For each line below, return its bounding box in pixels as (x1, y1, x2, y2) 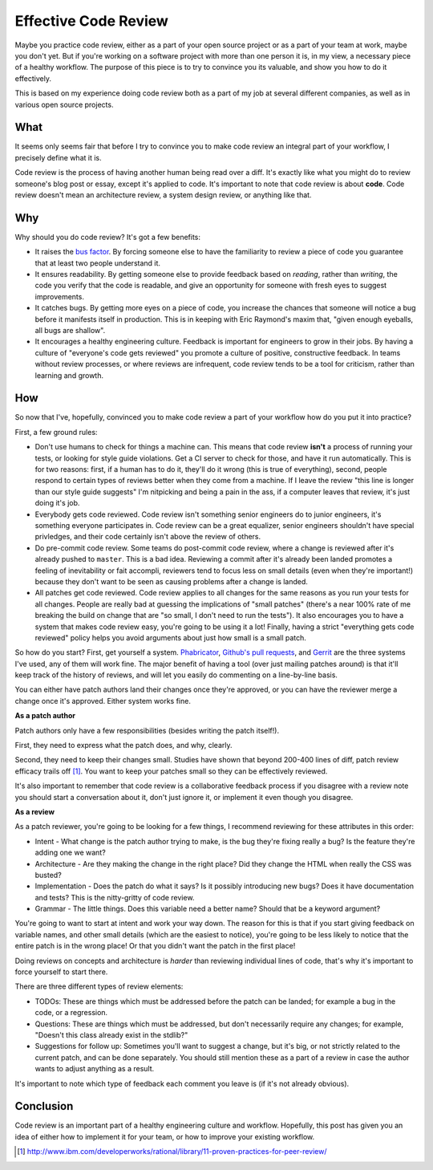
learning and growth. (34, 370, 104, 380)
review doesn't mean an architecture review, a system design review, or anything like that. (14, 189, 312, 200)
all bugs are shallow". (34, 326, 106, 335)
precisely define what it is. (14, 152, 102, 162)
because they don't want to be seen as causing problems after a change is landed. (34, 576, 309, 586)
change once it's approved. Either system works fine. (14, 696, 192, 705)
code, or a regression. (34, 1008, 108, 1018)
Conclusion (14, 1099, 74, 1113)
